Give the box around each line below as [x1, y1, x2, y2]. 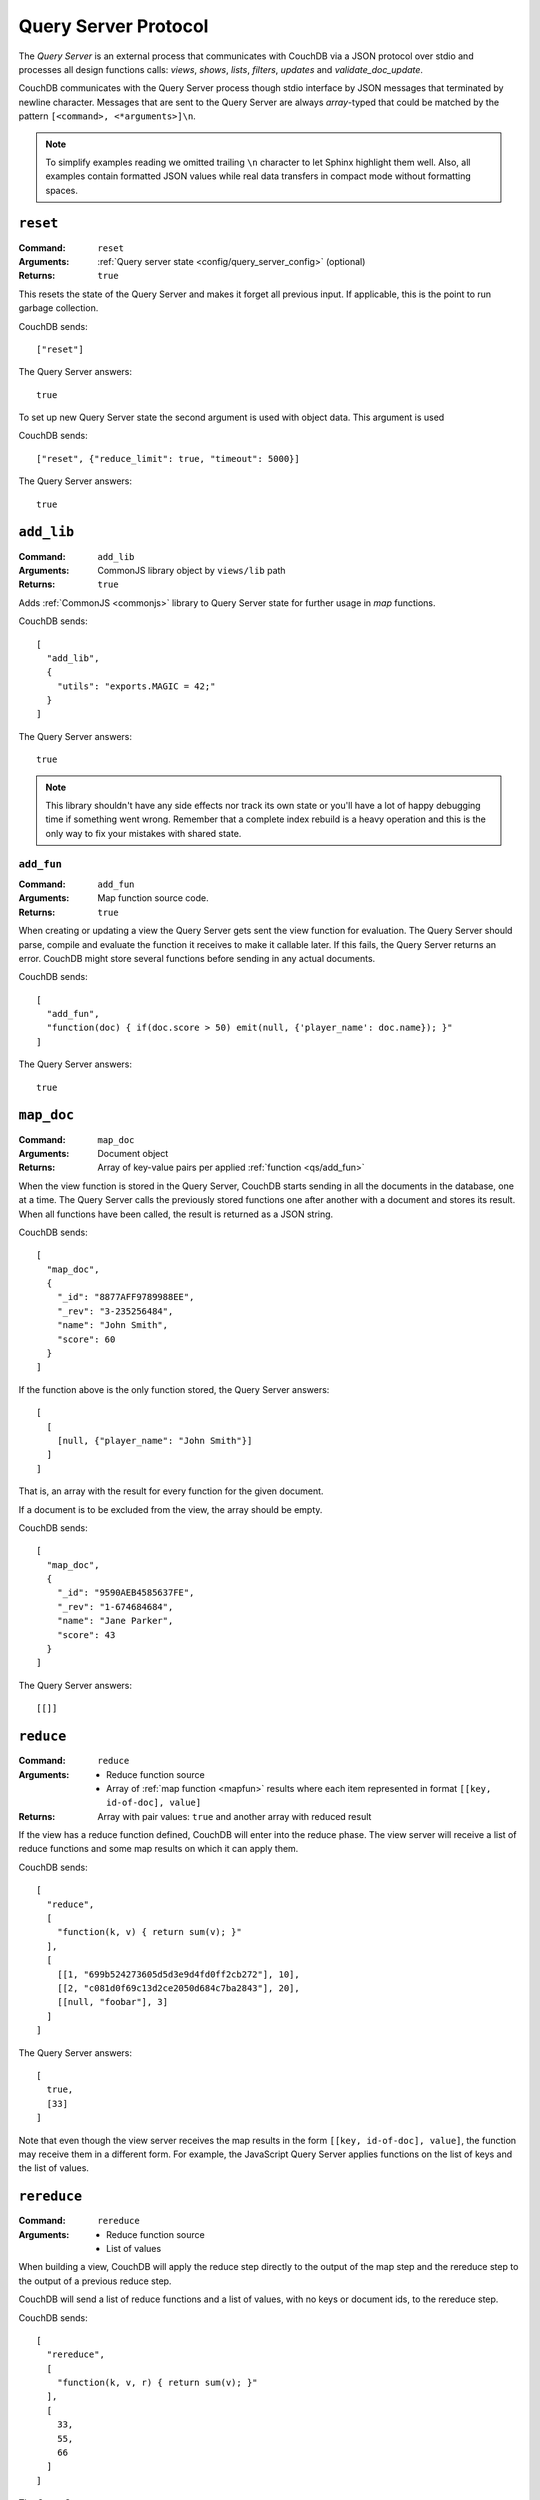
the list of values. [18, 2162, 90, 2174]
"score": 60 [56, 1333, 116, 1345]
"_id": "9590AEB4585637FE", [56, 1587, 195, 1599]
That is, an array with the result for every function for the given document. [18, 1485, 324, 1497]
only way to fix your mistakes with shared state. [45, 827, 242, 839]
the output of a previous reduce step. [18, 2275, 172, 2287]
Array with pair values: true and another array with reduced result [97, 1810, 372, 1822]
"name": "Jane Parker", [56, 1615, 174, 1627]
